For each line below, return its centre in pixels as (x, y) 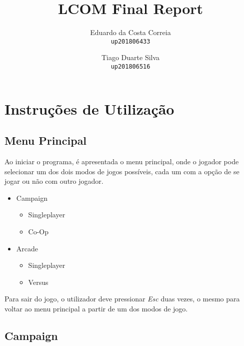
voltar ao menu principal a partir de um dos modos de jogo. (96, 308)
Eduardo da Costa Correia (130, 32)
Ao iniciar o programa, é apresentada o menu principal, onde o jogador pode (122, 161)
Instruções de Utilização (89, 108)
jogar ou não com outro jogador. (54, 181)
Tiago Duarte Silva (130, 57)
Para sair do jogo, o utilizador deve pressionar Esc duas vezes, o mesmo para (122, 299)
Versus (38, 282)
